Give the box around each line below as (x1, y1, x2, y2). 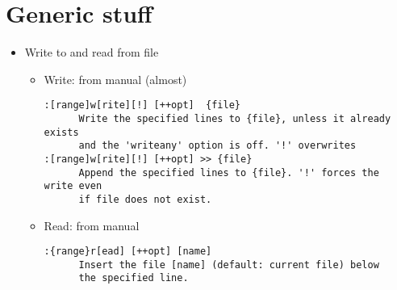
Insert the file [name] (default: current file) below (78, 258, 379, 271)
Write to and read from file (24, 44, 159, 61)
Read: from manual (44, 216, 140, 233)
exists (44, 126, 79, 138)
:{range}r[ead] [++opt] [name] (44, 246, 212, 258)
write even (44, 180, 102, 192)
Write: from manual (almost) (44, 70, 187, 87)
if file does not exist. (78, 193, 212, 205)
